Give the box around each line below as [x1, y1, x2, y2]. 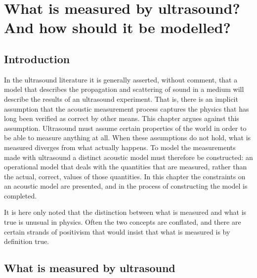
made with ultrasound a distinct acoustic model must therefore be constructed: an [4, 152, 253, 162]
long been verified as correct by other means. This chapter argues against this [4, 113, 239, 123]
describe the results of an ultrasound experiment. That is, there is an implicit [4, 93, 238, 104]
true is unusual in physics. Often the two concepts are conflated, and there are [4, 217, 241, 227]
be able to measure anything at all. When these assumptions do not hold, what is [4, 132, 251, 143]
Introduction [4, 51, 70, 66]
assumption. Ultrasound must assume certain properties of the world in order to [4, 122, 247, 133]
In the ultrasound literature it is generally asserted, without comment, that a [4, 74, 238, 84]
